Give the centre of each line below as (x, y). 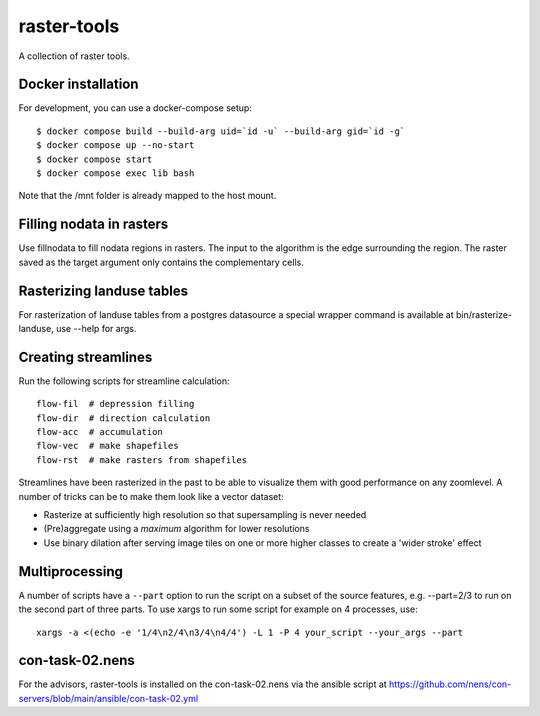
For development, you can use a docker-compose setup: (135, 108)
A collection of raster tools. (74, 56)
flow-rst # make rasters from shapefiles (142, 459)
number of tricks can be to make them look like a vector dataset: (151, 496)
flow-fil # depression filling (115, 404)
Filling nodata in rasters (93, 224)
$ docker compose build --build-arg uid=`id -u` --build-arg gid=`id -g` (221, 131)
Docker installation (78, 84)
